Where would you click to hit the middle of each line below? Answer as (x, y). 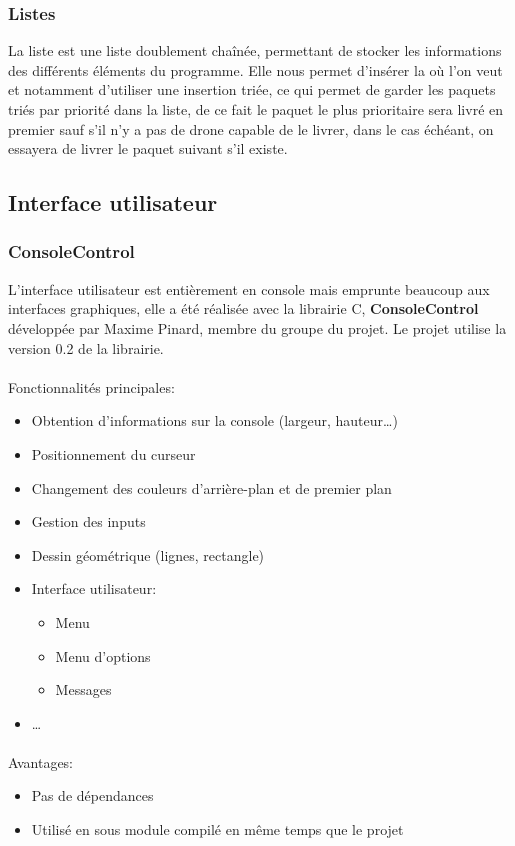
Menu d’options (103, 655)
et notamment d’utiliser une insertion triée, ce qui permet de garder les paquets (252, 89)
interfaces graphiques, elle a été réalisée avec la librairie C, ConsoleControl (243, 308)
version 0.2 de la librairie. (86, 347)
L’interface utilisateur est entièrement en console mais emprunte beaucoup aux (249, 288)
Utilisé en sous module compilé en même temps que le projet (217, 829)
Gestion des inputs (88, 521)
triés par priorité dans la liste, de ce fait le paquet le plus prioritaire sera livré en (256, 109)
